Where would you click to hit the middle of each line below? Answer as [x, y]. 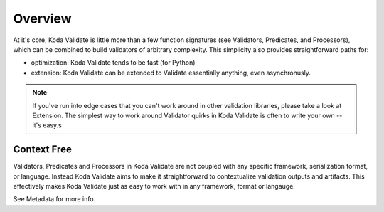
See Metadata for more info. [54, 199]
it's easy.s [47, 125]
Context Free [43, 149]
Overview [42, 18]
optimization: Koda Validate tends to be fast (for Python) [113, 63]
